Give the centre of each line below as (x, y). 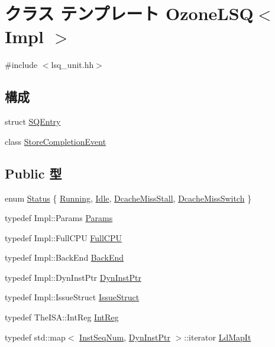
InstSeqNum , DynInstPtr (125, 337)
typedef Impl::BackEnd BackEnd (64, 257)
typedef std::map (35, 337)
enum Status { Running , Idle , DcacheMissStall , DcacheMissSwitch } (128, 198)
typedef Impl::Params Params (59, 218)
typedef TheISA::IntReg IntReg (62, 317)
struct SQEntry (33, 121)
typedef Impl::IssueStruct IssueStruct (72, 297)
